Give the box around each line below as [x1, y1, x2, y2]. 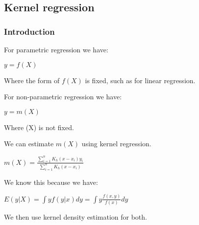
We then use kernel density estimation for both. [4, 211, 147, 222]
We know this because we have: [4, 177, 98, 187]
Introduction [4, 25, 55, 37]
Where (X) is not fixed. [4, 122, 74, 132]
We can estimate [4, 138, 54, 149]
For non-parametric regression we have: [4, 91, 122, 102]
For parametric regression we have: [4, 45, 108, 54]
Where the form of [4, 75, 60, 85]
